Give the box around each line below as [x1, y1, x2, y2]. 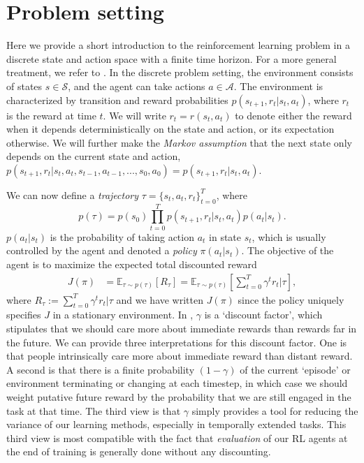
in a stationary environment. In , [52, 307, 194, 322]
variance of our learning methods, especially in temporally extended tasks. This [6, 417, 347, 432]
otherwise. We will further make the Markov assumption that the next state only [6, 135, 352, 149]
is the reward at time [6, 108, 96, 122]
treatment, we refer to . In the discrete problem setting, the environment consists [6, 65, 354, 80]
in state [209, 229, 242, 244]
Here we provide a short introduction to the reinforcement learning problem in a [6, 38, 350, 52]
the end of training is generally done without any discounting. [6, 444, 271, 459]
